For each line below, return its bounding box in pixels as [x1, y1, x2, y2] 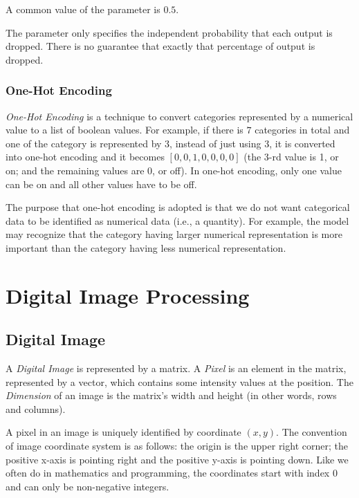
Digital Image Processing [6, 281, 250, 309]
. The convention [276, 425, 347, 439]
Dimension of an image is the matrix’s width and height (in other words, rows [6, 388, 337, 403]
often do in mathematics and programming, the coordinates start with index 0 [6, 465, 338, 480]
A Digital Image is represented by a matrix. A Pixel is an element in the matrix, [6, 361, 347, 376]
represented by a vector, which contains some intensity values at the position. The [6, 374, 353, 389]
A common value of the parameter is [6, 2, 160, 16]
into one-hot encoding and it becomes [6, 149, 165, 164]
